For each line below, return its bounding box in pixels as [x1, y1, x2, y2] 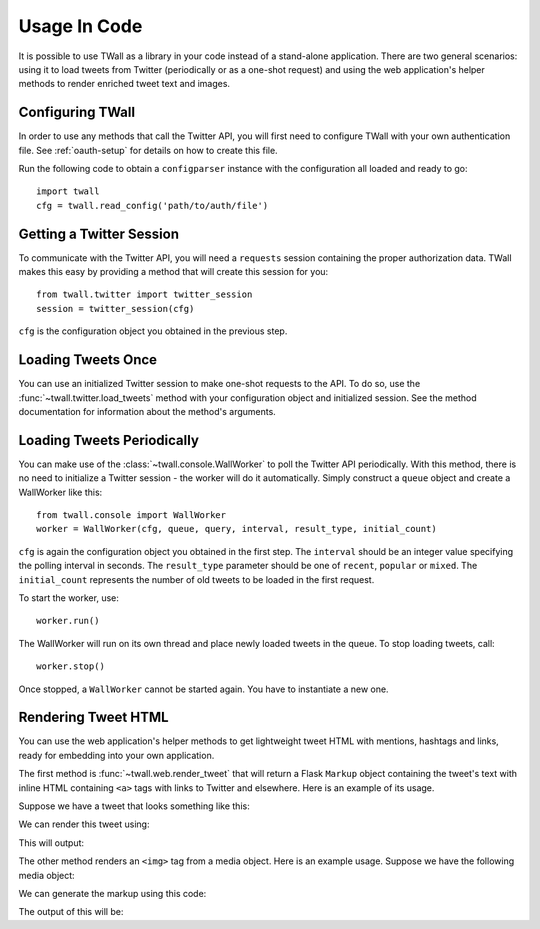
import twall [36, 186, 100, 197]
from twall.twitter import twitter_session [36, 289, 253, 300]
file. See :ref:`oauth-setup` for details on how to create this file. [18, 144, 279, 156]
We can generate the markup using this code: [18, 887, 207, 899]
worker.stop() [36, 661, 105, 672]
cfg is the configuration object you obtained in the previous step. [18, 325, 288, 337]
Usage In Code [18, 15, 143, 37]
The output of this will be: [18, 906, 124, 918]
